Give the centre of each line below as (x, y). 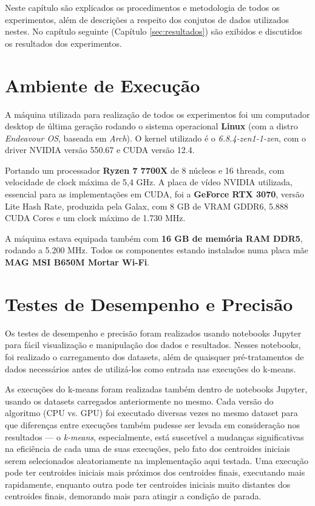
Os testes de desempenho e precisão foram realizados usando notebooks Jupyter (153, 333)
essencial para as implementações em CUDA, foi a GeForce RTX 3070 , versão (155, 194)
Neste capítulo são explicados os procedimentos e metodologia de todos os (142, 7)
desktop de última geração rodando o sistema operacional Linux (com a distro (151, 126)
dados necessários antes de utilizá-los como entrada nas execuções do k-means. (151, 368)
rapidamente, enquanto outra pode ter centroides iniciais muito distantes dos (148, 484)
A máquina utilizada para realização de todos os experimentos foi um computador (157, 114)
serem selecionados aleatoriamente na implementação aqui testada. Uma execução (157, 460)
